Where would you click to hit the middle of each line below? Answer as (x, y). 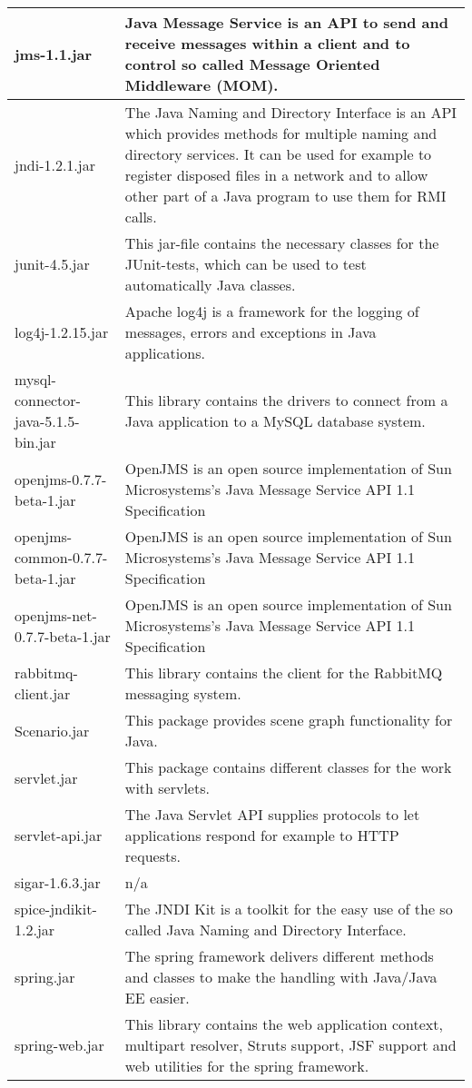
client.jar (43, 693)
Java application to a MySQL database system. (275, 421)
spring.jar (45, 977)
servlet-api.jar (59, 835)
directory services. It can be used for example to (278, 154)
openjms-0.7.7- (61, 479)
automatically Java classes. (210, 285)
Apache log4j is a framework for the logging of (272, 311)
